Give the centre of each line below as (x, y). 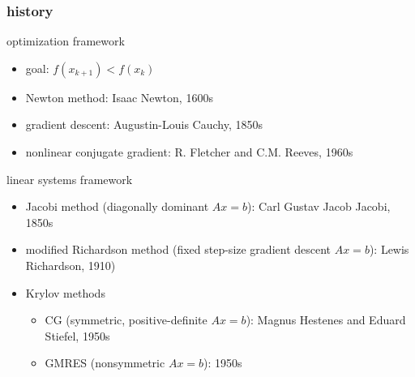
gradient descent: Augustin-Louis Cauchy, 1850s (144, 124)
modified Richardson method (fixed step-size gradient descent (178, 249)
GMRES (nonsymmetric (105, 363)
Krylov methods (65, 292)
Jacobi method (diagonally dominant (117, 206)
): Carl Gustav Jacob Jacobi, (319, 206)
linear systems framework (70, 179)
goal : (37, 68)
